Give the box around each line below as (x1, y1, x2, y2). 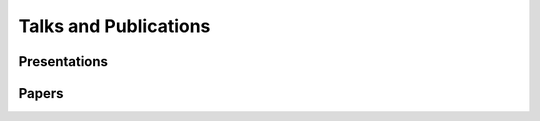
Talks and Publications (18, 15, 211, 37)
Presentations (18, 53, 109, 70)
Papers (18, 85, 64, 102)
